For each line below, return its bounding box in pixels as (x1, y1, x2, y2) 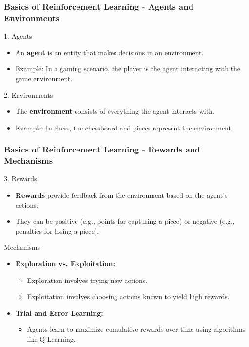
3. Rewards (4, 173, 37, 184)
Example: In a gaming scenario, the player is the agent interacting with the (15, 64, 241, 74)
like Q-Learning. (27, 333, 76, 344)
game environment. (15, 73, 73, 83)
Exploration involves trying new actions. (27, 275, 148, 285)
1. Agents (4, 31, 32, 41)
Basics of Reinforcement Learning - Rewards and (4, 143, 200, 155)
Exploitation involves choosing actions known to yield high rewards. (27, 291, 230, 302)
